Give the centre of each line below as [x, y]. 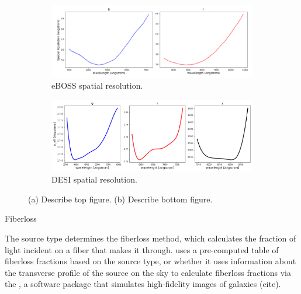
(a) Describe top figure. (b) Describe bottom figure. [120, 199]
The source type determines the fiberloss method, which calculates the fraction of [150, 238]
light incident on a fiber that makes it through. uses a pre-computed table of [142, 249]
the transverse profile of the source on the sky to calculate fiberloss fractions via [148, 272]
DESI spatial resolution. [94, 179]
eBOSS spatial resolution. [97, 85]
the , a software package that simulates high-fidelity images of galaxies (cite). [143, 284]
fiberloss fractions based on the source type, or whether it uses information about [150, 261]
